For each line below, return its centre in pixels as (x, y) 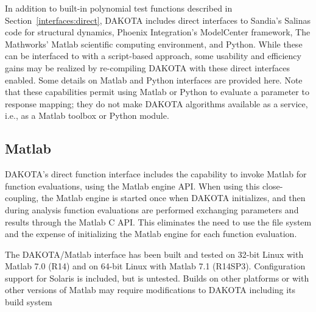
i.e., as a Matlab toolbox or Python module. (87, 115)
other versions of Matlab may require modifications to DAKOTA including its (150, 290)
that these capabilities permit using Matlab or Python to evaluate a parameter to (157, 92)
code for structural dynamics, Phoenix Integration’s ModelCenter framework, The (158, 32)
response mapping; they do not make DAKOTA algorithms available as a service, (156, 103)
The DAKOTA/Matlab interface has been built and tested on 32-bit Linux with (154, 254)
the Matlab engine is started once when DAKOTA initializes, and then (173, 198)
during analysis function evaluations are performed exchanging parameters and (152, 209)
